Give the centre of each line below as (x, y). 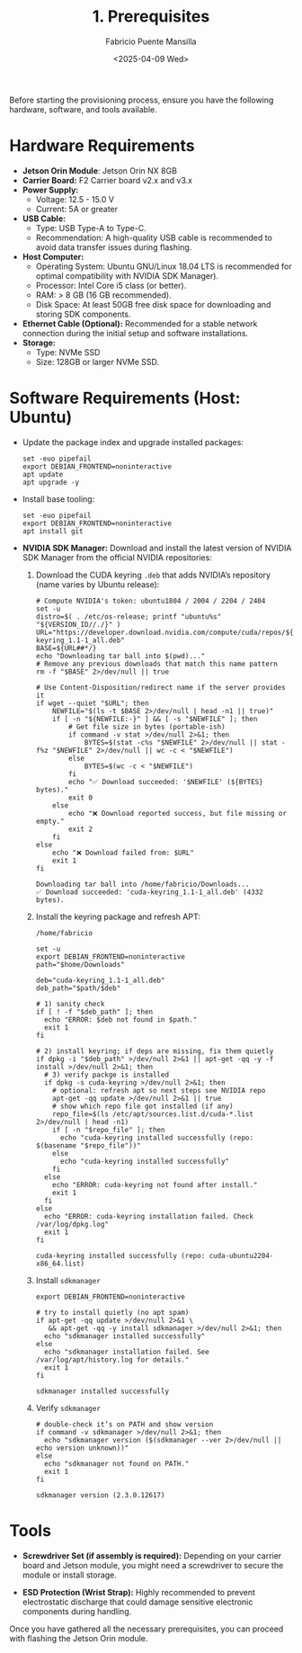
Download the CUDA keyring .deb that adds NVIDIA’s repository (153, 575)
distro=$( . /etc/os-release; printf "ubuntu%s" (129, 617)
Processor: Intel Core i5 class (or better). (111, 285)
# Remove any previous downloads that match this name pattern (157, 664)
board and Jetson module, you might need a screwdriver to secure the (153, 1565)
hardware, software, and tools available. (83, 109)
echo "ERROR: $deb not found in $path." (120, 1019)
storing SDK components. (84, 314)
